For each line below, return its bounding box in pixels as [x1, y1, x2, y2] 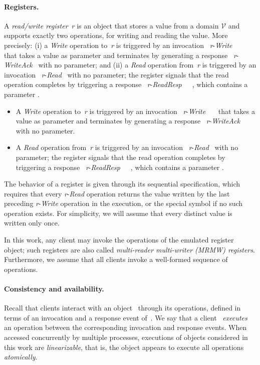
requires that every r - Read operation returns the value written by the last [4, 188, 230, 198]
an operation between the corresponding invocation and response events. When [4, 322, 247, 332]
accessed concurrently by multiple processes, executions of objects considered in [4, 332, 248, 342]
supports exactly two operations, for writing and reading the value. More [4, 30, 228, 40]
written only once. [4, 217, 60, 228]
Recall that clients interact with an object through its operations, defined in [4, 302, 241, 313]
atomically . [4, 351, 38, 362]
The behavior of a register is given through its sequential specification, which [4, 178, 240, 189]
